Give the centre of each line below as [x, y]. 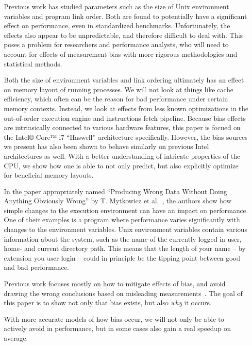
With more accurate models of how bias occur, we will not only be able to [114, 319]
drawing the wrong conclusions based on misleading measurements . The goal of [123, 293]
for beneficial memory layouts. [49, 175]
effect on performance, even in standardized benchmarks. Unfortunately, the [117, 25]
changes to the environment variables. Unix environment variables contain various [126, 229]
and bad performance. [36, 267]
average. [16, 338]
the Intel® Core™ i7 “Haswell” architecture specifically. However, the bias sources [126, 137]
